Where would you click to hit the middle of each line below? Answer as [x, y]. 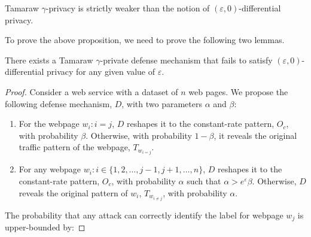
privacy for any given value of [101, 72]
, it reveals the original [255, 135]
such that [204, 181]
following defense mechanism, [59, 103]
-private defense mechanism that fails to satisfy [186, 60]
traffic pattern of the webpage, [74, 147]
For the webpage [49, 124]
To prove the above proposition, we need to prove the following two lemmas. [145, 40]
